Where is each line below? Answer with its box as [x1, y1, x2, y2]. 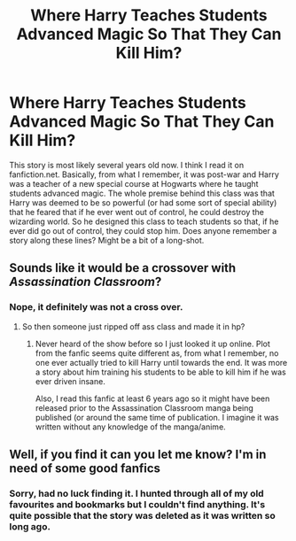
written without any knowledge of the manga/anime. [35, 421, 226, 432]
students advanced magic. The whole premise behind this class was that [9, 188, 275, 198]
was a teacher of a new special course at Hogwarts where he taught [9, 178, 259, 189]
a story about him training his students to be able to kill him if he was [35, 367, 286, 377]
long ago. [9, 520, 51, 532]
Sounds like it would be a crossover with [9, 260, 237, 275]
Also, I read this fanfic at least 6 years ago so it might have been [35, 393, 270, 404]
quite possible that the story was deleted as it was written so [9, 509, 277, 522]
